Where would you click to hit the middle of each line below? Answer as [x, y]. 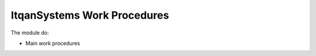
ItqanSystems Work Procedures [90, 15]
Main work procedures [53, 43]
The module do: [30, 33]
